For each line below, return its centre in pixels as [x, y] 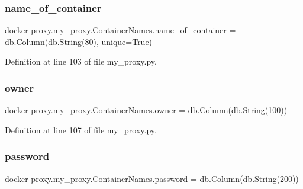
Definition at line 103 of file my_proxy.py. [81, 61]
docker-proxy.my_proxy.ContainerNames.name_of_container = [120, 30]
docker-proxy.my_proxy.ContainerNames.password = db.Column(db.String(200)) [152, 178]
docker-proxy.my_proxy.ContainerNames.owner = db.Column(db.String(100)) [146, 110]
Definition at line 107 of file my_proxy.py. [81, 129]
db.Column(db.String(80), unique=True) [79, 41]
